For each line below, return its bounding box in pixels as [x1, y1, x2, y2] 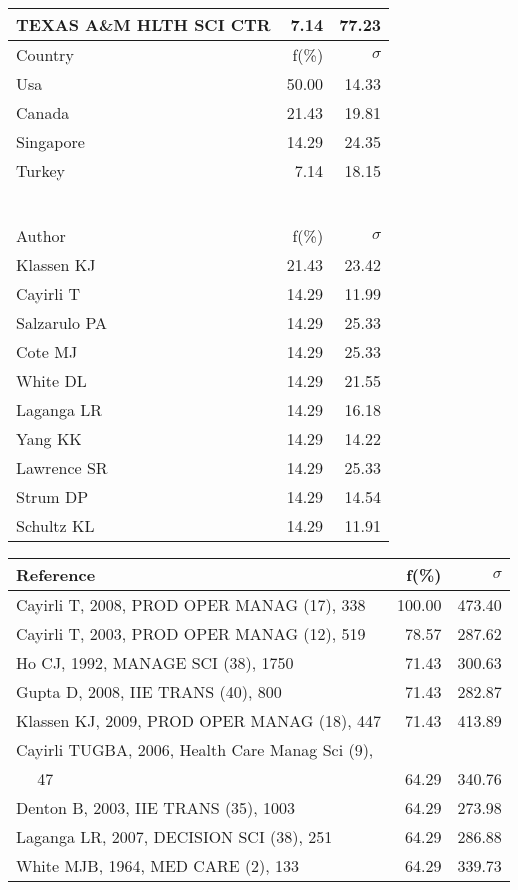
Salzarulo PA [16, 311, 107, 334]
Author [16, 224, 66, 247]
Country [16, 43, 74, 66]
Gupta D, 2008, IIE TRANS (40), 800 [16, 680, 282, 703]
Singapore [16, 130, 85, 153]
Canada [16, 101, 70, 124]
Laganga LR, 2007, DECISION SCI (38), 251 [16, 825, 333, 848]
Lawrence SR [16, 456, 108, 479]
